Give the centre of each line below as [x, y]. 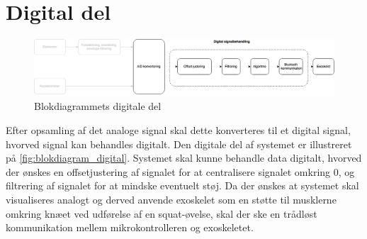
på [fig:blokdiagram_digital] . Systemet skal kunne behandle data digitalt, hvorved [184, 158]
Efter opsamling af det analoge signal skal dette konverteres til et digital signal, [178, 130]
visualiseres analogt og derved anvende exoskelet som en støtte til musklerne [171, 200]
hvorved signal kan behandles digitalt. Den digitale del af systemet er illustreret [179, 144]
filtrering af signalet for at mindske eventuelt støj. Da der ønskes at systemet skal [182, 185]
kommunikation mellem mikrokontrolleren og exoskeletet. [130, 227]
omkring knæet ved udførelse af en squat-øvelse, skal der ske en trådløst [162, 213]
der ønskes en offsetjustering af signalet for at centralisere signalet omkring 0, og [180, 171]
